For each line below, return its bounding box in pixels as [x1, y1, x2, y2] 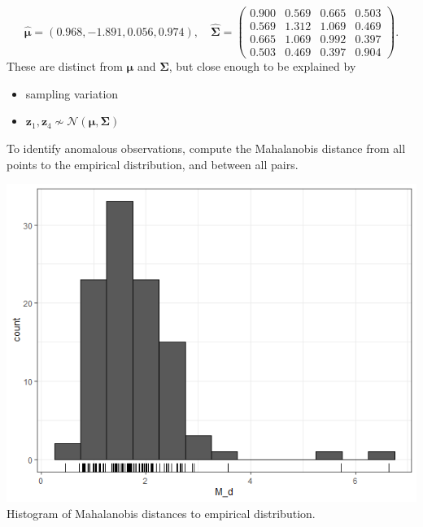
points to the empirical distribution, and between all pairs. [7, 155, 299, 172]
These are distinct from [7, 58, 123, 75]
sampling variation [25, 85, 119, 102]
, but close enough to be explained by [168, 58, 356, 75]
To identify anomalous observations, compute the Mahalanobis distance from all [7, 139, 406, 156]
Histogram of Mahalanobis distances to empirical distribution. [7, 505, 316, 522]
